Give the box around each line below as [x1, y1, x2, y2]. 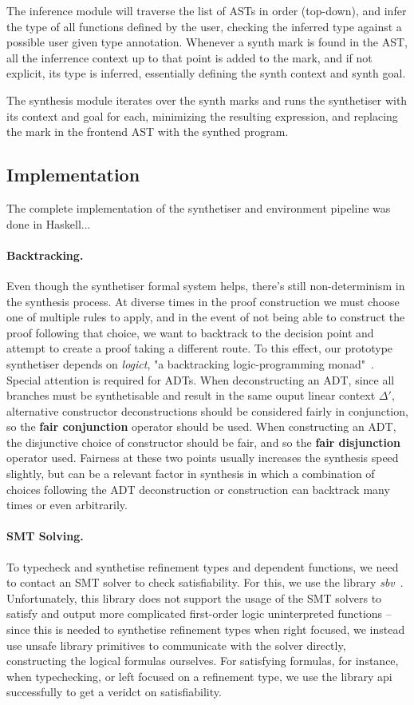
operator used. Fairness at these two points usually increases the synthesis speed [6, 449, 399, 466]
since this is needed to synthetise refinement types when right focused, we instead [6, 621, 405, 638]
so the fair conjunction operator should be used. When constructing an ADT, [6, 418, 396, 435]
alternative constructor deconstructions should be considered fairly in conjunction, [6, 402, 408, 419]
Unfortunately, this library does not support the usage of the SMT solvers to [6, 589, 382, 606]
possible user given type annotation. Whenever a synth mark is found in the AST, [6, 34, 408, 50]
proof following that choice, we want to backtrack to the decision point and [6, 324, 374, 341]
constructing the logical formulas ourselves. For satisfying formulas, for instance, [6, 652, 399, 669]
